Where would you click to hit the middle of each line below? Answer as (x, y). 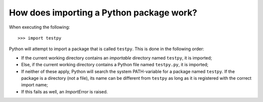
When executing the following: (39, 27)
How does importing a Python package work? (103, 13)
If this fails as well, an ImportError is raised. (65, 91)
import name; (35, 85)
